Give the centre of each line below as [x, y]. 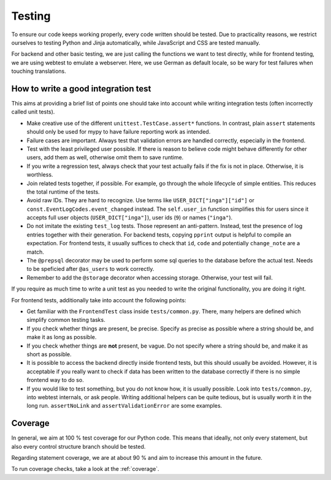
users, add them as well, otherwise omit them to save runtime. [105, 158]
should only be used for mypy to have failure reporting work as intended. [119, 132]
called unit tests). [33, 112]
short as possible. [49, 354]
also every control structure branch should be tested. [78, 446]
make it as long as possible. [62, 337]
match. [35, 252]
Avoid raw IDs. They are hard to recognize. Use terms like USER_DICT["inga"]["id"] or [140, 200]
